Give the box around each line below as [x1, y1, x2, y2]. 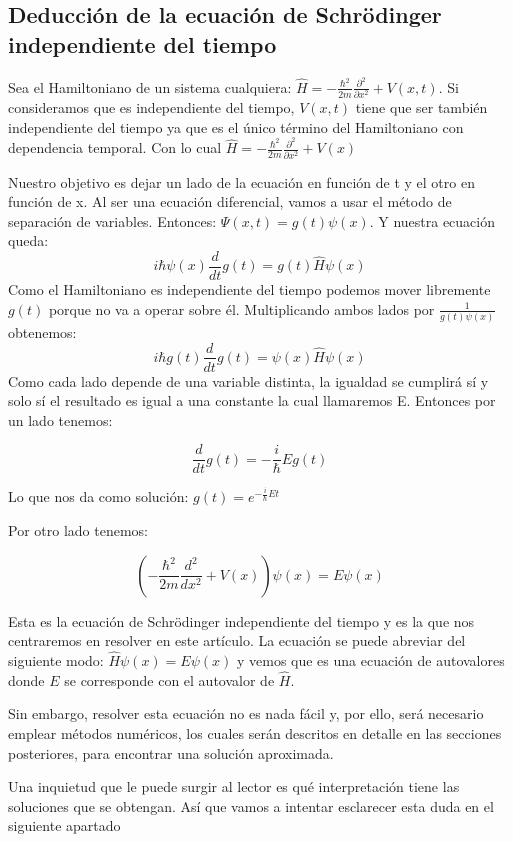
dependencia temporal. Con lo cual [8, 137, 222, 158]
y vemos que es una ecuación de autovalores [236, 650, 505, 670]
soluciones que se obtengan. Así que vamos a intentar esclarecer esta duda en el [8, 795, 494, 816]
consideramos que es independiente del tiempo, [8, 96, 295, 117]
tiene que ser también [355, 96, 488, 117]
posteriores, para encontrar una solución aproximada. [8, 742, 334, 763]
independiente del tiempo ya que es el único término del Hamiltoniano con [8, 116, 464, 137]
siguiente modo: [8, 650, 104, 670]
